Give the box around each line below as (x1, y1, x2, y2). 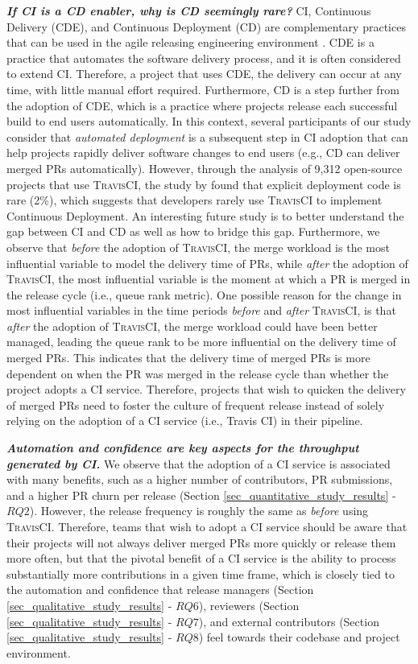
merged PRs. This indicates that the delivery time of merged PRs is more (6, 349, 370, 366)
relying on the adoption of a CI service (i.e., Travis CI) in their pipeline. (6, 412, 363, 429)
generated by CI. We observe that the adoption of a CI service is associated (6, 455, 391, 472)
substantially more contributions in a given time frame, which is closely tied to (6, 565, 395, 582)
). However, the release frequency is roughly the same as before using (29, 502, 369, 519)
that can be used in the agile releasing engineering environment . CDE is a (6, 34, 375, 51)
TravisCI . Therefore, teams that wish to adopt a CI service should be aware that (6, 518, 408, 534)
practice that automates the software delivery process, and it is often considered (6, 49, 401, 66)
